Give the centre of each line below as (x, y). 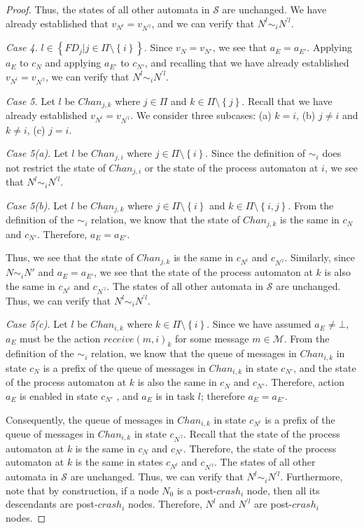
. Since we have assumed (259, 324)
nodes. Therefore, (165, 504)
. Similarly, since (320, 257)
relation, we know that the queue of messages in (194, 353)
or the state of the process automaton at (231, 167)
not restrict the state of (56, 167)
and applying (73, 63)
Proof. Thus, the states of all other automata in (108, 9)
